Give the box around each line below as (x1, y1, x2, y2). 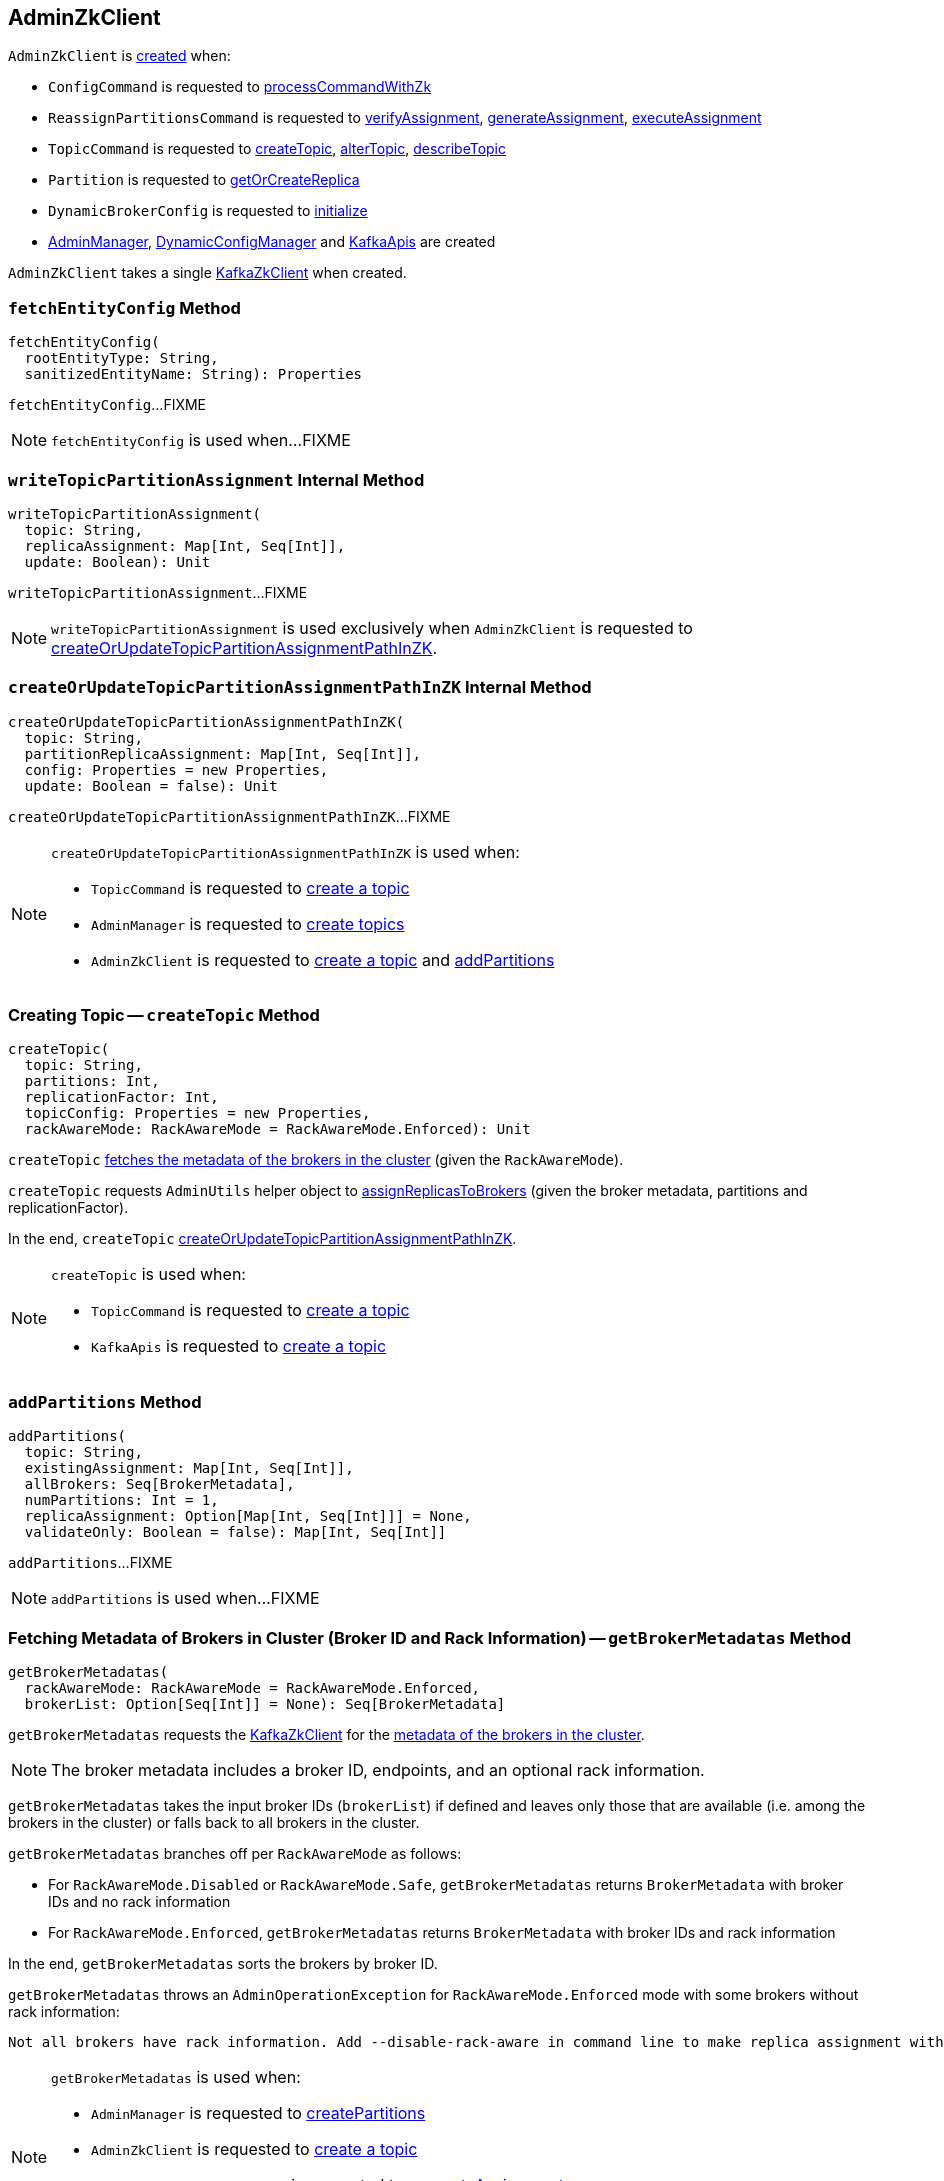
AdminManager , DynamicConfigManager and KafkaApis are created (48, 233, 496, 251)
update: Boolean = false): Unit (24, 777, 278, 794)
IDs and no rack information (48, 1892, 231, 1910)
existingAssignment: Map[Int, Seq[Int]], (24, 1460, 354, 1477)
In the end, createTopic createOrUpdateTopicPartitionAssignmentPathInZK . (8, 1230, 517, 1248)
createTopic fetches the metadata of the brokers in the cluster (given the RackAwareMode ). (8, 1151, 624, 1169)
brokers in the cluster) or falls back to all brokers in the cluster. (8, 1813, 420, 1831)
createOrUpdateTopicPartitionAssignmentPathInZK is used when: (51, 841, 520, 862)
